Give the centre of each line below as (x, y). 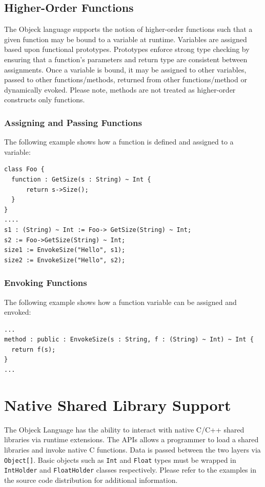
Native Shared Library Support (118, 404)
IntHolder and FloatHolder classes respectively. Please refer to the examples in (130, 470)
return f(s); (34, 349)
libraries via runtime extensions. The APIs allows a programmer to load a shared (131, 439)
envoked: (18, 312)
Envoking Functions (46, 283)
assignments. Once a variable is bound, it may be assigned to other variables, (125, 69)
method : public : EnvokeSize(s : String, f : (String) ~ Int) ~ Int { (129, 340)
